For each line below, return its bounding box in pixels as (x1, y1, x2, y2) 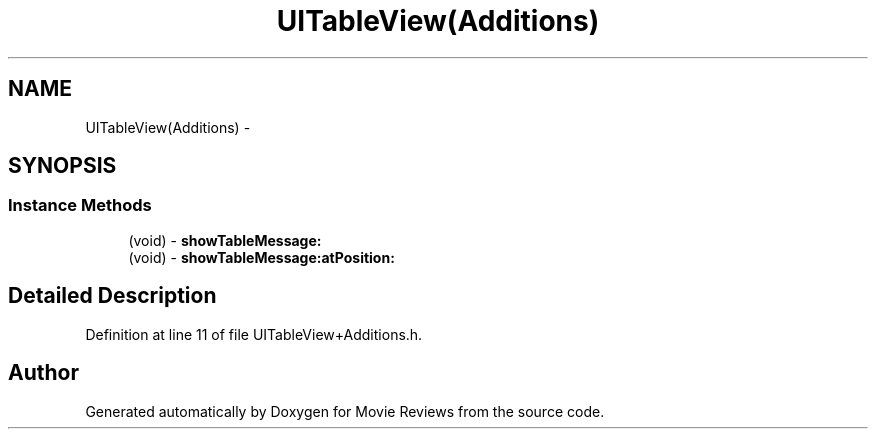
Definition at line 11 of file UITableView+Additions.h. (85, 325, 423, 343)
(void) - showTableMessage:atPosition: (128, 248, 395, 266)
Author (8, 360, 79, 386)
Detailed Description (8, 283, 217, 309)
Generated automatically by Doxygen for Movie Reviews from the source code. (85, 402, 605, 420)
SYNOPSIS (8, 153, 117, 179)
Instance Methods (8, 195, 152, 216)
